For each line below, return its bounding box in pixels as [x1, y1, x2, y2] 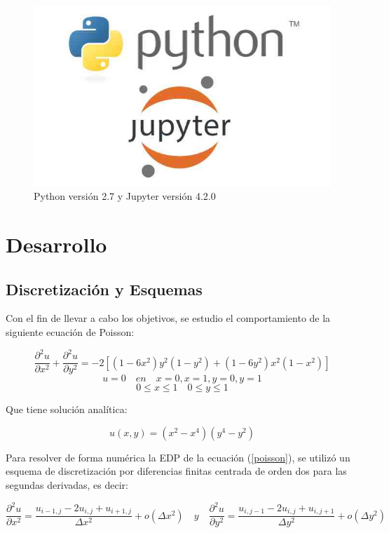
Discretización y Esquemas [6, 278, 203, 299]
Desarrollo [6, 230, 107, 259]
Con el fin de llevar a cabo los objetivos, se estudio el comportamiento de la [6, 311, 331, 325]
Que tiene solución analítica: [6, 402, 128, 417]
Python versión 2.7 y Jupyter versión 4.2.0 [34, 189, 216, 203]
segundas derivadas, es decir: [6, 478, 128, 492]
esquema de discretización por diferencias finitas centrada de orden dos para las [6, 464, 347, 478]
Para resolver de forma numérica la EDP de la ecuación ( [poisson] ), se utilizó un [6, 450, 350, 464]
